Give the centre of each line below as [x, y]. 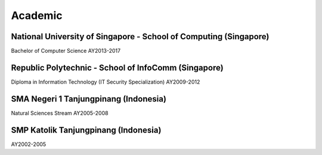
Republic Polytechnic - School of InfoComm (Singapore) [117, 67]
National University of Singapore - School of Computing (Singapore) [140, 37]
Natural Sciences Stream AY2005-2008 [60, 113]
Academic [37, 15]
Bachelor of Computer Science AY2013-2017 [66, 51]
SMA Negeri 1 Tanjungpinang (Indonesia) [89, 99]
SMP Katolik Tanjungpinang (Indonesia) [86, 130]
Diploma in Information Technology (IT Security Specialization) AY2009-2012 [106, 82]
